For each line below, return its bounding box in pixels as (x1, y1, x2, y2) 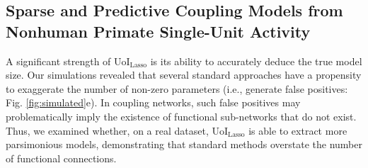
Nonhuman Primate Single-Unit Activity (6, 20, 311, 42)
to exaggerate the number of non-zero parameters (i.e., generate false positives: (6, 81, 348, 96)
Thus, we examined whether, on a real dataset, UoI (6, 123, 229, 138)
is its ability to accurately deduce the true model (150, 53, 362, 68)
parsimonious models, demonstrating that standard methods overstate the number (6, 137, 362, 152)
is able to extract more (248, 123, 347, 138)
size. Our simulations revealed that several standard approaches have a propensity (6, 67, 362, 82)
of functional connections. (6, 150, 117, 165)
